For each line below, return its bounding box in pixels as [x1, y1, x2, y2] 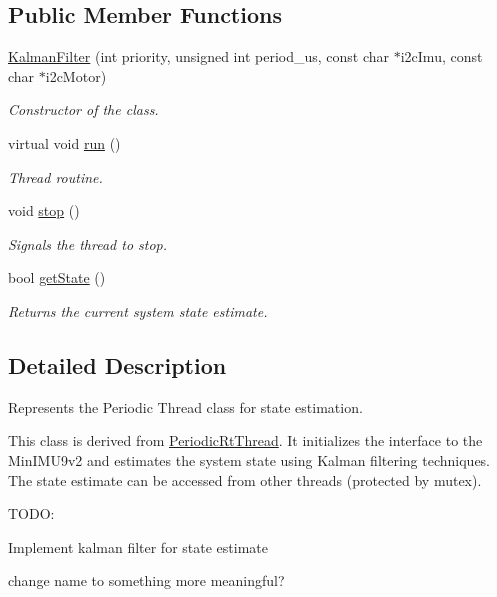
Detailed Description [8, 349, 227, 380]
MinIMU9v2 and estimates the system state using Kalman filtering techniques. [8, 449, 491, 470]
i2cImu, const [400, 46, 483, 67]
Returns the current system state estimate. [8, 300, 268, 321]
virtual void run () [8, 132, 121, 153]
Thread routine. [8, 166, 103, 187]
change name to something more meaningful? [8, 570, 285, 591]
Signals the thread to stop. [8, 233, 168, 254]
